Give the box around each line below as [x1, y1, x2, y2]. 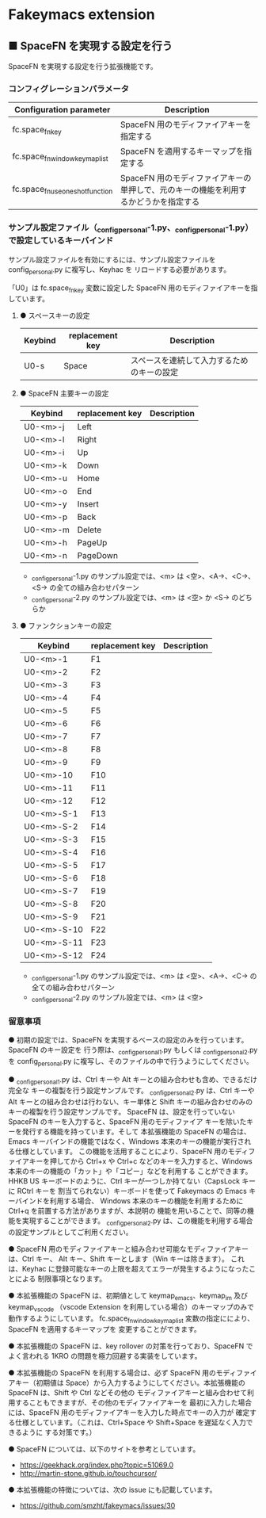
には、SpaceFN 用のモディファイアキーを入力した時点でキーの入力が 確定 [8, 1408, 250, 1417]
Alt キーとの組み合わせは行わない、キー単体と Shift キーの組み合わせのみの [8, 1097, 253, 1107]
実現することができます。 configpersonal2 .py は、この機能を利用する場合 [21, 1216, 253, 1227]
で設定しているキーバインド [8, 235, 114, 247]
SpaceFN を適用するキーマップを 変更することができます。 [8, 1325, 201, 1334]
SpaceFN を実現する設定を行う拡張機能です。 [8, 62, 158, 71]
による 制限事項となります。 [14, 1274, 107, 1283]
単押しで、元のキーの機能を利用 [120, 185, 239, 196]
